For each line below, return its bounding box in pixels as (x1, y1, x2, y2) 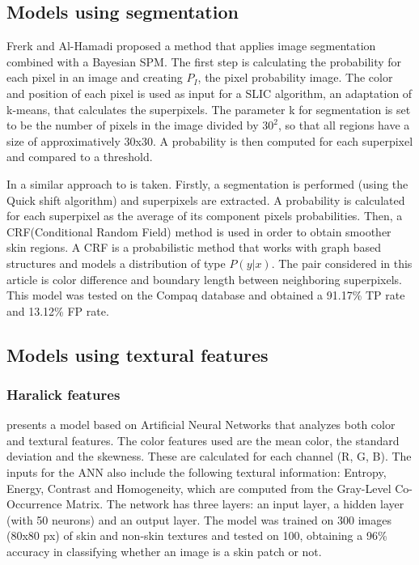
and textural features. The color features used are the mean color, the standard (6, 431, 400, 448)
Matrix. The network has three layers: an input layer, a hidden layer (66, 495, 404, 512)
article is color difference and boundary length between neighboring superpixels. (6, 270, 402, 287)
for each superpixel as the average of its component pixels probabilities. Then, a (6, 207, 403, 224)
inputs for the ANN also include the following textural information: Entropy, (6, 464, 387, 481)
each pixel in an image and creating (6, 69, 183, 86)
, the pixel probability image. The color (197, 69, 393, 86)
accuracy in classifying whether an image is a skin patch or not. (6, 543, 322, 560)
